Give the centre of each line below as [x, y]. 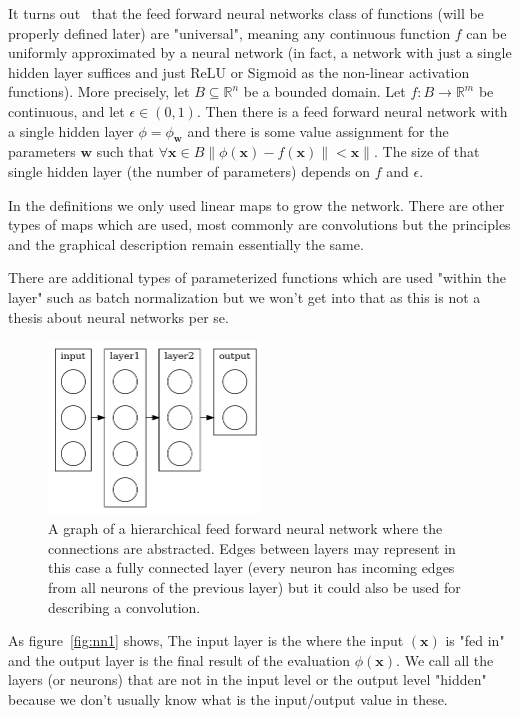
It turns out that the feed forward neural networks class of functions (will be [246, 13]
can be [486, 32]
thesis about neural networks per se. [118, 316]
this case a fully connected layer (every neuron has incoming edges [251, 567]
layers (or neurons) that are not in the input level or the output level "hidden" [247, 679]
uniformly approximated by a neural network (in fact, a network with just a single [260, 52]
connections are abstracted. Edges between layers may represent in [252, 547]
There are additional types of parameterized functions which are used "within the [257, 277]
